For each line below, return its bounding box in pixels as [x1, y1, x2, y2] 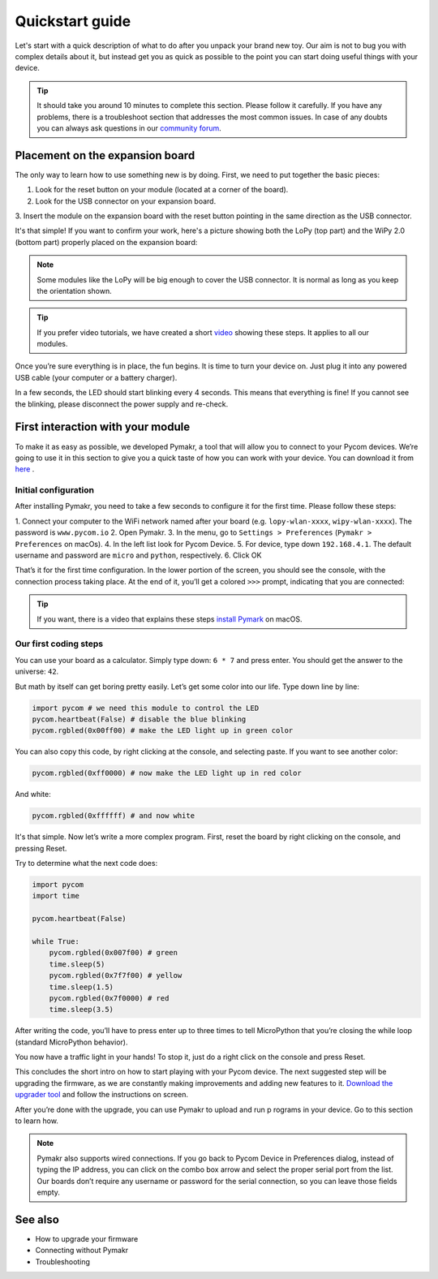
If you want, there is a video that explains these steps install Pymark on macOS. [36, 614, 303, 624]
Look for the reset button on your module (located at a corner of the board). [35, 185, 289, 195]
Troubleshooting [35, 1256, 91, 1266]
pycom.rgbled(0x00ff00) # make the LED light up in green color [32, 726, 294, 735]
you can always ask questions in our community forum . [36, 123, 222, 133]
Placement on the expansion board [15, 149, 195, 162]
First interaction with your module [15, 420, 191, 434]
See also [15, 1212, 60, 1226]
